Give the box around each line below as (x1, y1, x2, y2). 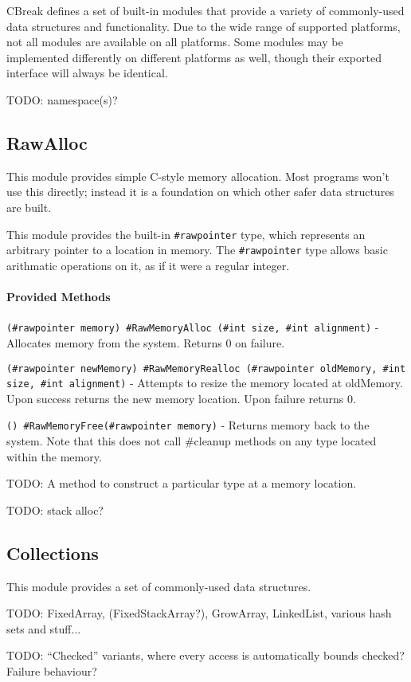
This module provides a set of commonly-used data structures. (6, 578, 311, 594)
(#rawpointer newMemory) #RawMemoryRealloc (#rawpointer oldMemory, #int (6, 363, 406, 374)
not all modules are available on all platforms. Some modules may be (6, 33, 343, 50)
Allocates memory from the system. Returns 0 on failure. (6, 334, 285, 351)
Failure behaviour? (6, 663, 97, 680)
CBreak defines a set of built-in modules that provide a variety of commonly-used (6, 2, 405, 18)
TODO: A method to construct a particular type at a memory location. (6, 475, 357, 492)
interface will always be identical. (6, 65, 168, 81)
